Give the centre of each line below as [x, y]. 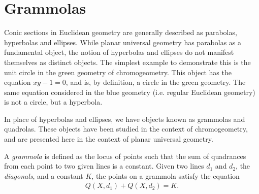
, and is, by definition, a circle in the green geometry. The [156, 82]
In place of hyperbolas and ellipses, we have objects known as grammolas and [125, 119]
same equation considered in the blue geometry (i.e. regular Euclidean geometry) [130, 92]
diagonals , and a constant [44, 175]
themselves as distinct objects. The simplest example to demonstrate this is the [127, 62]
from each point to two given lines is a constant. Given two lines [104, 166]
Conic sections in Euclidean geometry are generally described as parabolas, [121, 32]
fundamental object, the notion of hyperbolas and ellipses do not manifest [119, 52]
